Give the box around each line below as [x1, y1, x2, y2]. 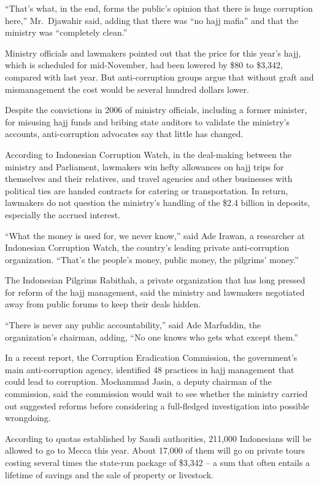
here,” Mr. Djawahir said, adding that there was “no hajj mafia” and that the [5, 14, 299, 26]
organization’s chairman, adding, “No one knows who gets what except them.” [5, 330, 298, 343]
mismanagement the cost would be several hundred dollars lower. [5, 82, 249, 95]
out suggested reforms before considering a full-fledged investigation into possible [5, 399, 309, 412]
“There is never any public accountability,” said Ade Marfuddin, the [5, 318, 261, 331]
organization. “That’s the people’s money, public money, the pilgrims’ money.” [5, 253, 299, 266]
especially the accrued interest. [5, 208, 121, 221]
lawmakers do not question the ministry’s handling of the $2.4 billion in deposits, [5, 196, 310, 209]
